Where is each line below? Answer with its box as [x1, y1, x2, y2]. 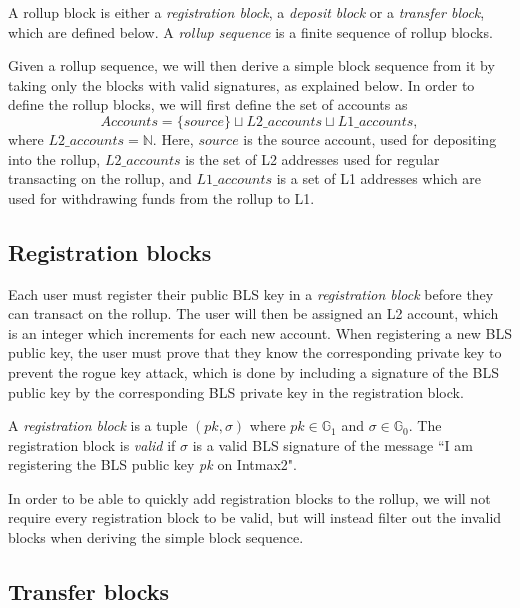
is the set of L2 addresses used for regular [185, 148, 440, 169]
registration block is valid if [8, 434, 176, 455]
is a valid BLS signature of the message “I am [192, 434, 473, 455]
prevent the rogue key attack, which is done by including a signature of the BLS [8, 361, 500, 382]
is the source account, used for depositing [243, 128, 497, 149]
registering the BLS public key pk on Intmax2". [8, 454, 297, 475]
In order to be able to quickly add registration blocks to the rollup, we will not [8, 487, 491, 508]
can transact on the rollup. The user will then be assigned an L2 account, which [8, 303, 499, 324]
